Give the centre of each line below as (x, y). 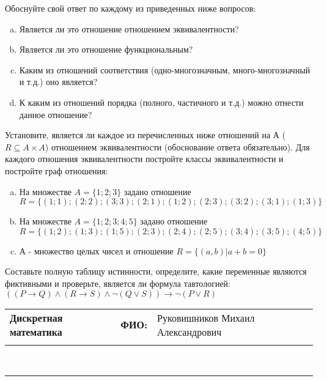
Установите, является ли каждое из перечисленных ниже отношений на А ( (145, 135)
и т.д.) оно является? (58, 82)
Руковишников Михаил (206, 317)
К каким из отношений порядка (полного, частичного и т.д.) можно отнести (161, 102)
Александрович (189, 331)
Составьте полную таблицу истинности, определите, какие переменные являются (156, 271)
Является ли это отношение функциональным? (106, 49)
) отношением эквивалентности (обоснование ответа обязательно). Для (177, 146)
